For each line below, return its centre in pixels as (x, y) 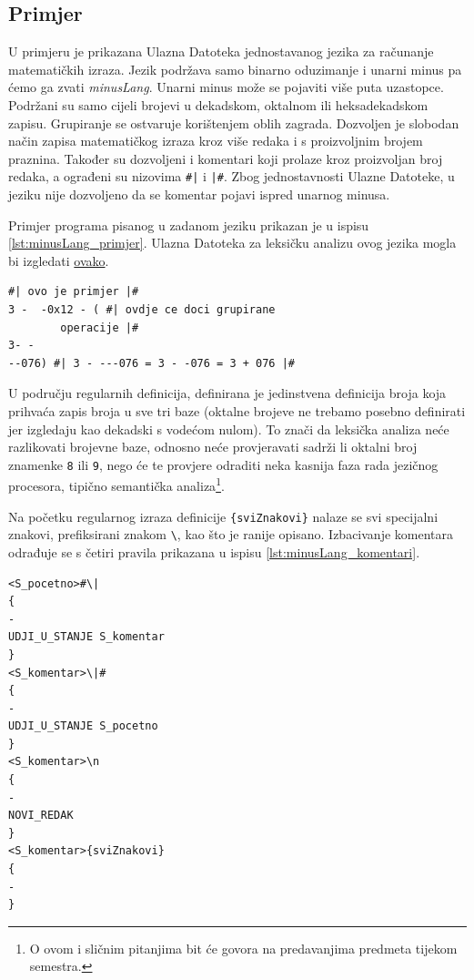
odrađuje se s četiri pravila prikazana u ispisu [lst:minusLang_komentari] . (214, 551)
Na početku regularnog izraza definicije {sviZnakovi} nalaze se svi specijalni (223, 516)
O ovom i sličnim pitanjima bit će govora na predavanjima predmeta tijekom (243, 948)
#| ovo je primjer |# (74, 292)
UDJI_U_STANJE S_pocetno (83, 726)
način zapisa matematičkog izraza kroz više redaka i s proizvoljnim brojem (216, 141)
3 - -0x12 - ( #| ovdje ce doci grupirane (142, 309)
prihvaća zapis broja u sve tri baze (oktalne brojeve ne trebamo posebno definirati (237, 410)
